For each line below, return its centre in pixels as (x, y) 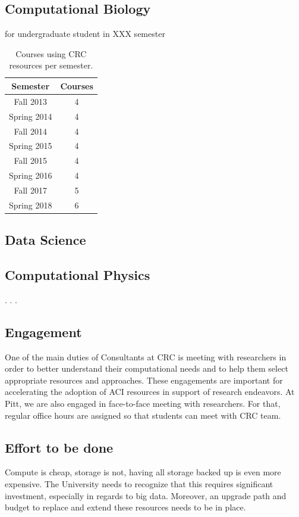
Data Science (45, 240)
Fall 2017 (30, 190)
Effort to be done (59, 447)
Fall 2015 (30, 161)
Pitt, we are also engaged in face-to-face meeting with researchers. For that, (143, 403)
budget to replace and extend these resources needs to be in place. (125, 507)
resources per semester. (51, 65)
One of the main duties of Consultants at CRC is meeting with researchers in (146, 356)
